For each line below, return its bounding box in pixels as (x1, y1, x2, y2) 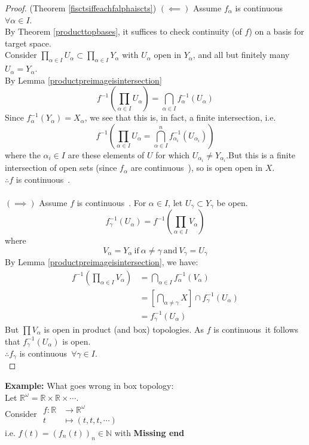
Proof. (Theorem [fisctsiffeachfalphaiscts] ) (5, 2, 157, 14)
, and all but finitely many (192, 48, 290, 61)
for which (155, 148, 190, 161)
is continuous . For (77, 196, 146, 208)
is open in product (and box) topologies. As (44, 323, 204, 335)
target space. (5, 36, 51, 49)
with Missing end (114, 426, 185, 438)
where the (5, 148, 41, 161)
